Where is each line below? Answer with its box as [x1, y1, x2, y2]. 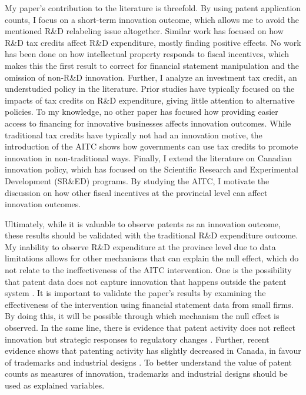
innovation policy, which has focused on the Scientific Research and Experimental [5, 163, 298, 175]
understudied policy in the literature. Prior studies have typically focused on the [5, 82, 295, 95]
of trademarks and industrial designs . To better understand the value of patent [5, 356, 292, 368]
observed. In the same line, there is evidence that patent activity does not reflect [5, 321, 295, 334]
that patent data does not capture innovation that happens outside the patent [5, 275, 287, 287]
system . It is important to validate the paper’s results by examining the [5, 287, 266, 299]
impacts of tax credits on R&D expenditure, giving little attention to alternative [5, 94, 295, 106]
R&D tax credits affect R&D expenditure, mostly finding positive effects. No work [5, 36, 301, 48]
